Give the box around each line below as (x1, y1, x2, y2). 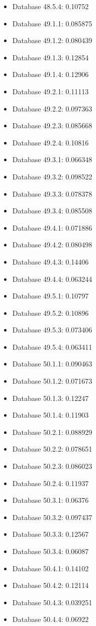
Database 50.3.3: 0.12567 (12, 529, 89, 539)
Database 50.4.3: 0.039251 (12, 597, 92, 607)
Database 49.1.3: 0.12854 (12, 52, 89, 62)
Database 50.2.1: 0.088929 (12, 426, 92, 437)
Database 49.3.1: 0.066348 (12, 154, 92, 165)
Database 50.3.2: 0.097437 (12, 511, 92, 522)
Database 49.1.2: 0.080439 (12, 35, 92, 46)
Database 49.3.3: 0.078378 (12, 188, 92, 199)
